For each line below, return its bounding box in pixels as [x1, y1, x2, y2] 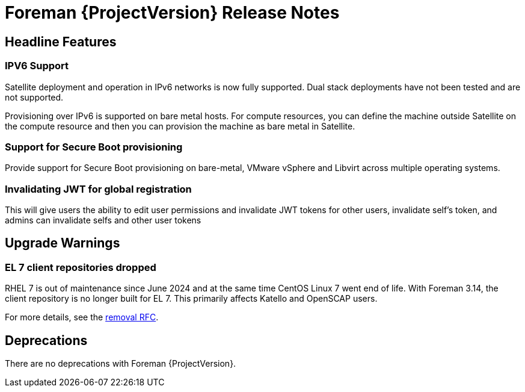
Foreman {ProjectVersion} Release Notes [5, 2, 340, 23]
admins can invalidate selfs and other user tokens [5, 215, 201, 226]
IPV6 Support [5, 60, 69, 72]
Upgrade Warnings [5, 235, 120, 251]
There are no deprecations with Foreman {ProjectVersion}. [5, 358, 236, 369]
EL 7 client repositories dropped [5, 261, 156, 273]
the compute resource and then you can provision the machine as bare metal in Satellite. [5, 120, 355, 131]
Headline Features [5, 34, 117, 49]
